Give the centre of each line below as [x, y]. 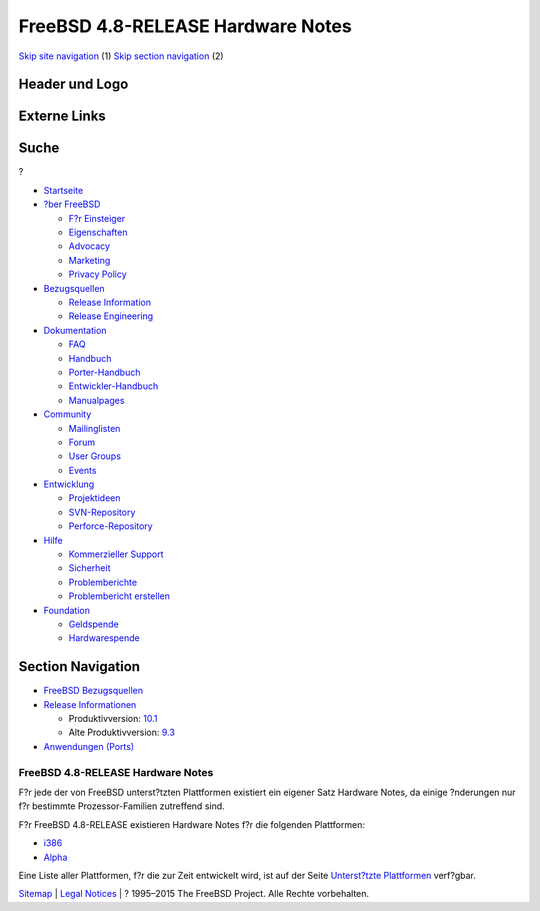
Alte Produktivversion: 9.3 [121, 732]
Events [82, 470]
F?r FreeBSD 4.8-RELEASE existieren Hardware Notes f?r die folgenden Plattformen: [191, 824]
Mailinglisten [94, 428]
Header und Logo [73, 84]
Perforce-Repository [111, 526]
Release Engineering [111, 316]
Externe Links [62, 116]
